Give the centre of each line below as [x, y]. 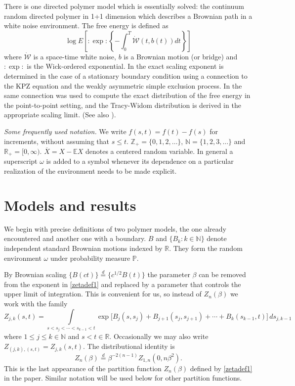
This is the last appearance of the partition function [83, 368]
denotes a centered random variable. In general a [159, 151]
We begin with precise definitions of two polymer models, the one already [115, 228]
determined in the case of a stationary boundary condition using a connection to [126, 75]
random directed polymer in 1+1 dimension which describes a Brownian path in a [128, 16]
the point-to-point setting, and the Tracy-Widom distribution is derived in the [123, 105]
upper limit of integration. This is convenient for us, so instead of [103, 294]
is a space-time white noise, [75, 56]
